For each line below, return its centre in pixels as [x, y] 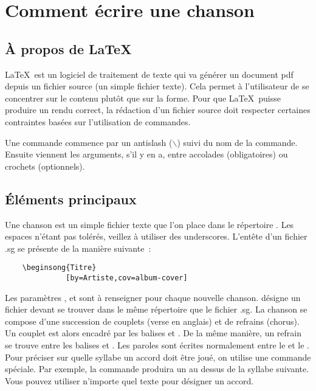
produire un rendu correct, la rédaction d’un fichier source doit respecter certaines [158, 110]
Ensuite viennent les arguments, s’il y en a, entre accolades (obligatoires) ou [146, 154]
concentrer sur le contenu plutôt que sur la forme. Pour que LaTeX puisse [143, 98]
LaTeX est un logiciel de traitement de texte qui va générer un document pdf [149, 74]
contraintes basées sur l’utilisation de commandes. [98, 121]
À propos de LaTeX [68, 48]
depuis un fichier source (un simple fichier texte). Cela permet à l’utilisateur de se [157, 86]
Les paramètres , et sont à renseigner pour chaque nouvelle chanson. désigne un [153, 297]
